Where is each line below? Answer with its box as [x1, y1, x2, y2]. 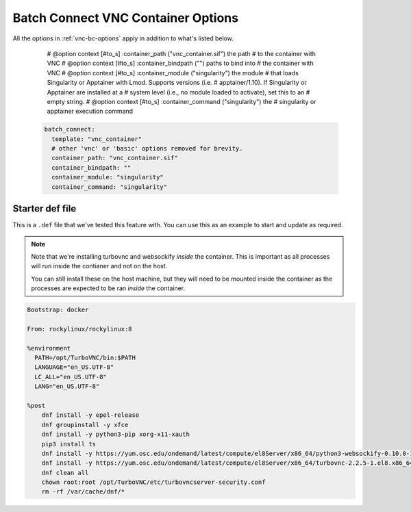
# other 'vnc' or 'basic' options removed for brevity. [51, 144, 243, 153]
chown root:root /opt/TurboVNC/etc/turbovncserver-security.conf [41, 478, 266, 486]
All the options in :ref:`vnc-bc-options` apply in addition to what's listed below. [12, 34, 234, 42]
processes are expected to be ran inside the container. [31, 284, 185, 292]
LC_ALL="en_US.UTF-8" [34, 373, 108, 381]
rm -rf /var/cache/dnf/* [41, 488, 125, 496]
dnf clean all [41, 469, 89, 476]
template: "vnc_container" [51, 135, 142, 143]
